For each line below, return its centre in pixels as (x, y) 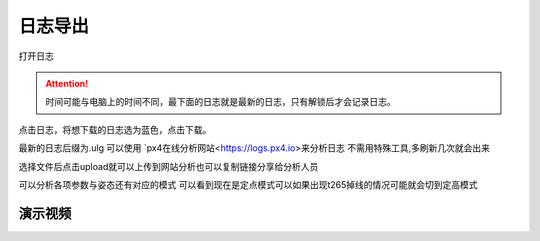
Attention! (67, 83)
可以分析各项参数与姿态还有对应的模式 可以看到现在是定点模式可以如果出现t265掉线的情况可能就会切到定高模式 (248, 184)
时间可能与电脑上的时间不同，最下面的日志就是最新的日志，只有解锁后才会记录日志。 (220, 102)
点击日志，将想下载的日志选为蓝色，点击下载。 (115, 129)
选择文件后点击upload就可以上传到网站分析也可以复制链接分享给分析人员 (168, 166)
